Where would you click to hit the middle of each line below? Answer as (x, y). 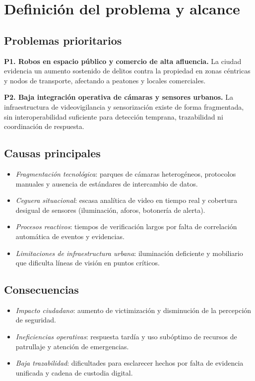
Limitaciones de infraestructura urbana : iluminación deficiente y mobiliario (129, 253)
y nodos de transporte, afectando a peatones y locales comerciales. (105, 80)
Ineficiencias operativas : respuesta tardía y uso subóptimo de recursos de (126, 337)
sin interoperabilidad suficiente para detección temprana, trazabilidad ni (114, 116)
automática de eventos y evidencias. (70, 236)
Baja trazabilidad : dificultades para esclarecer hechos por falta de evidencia (129, 363)
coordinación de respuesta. (44, 126)
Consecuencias (41, 289)
